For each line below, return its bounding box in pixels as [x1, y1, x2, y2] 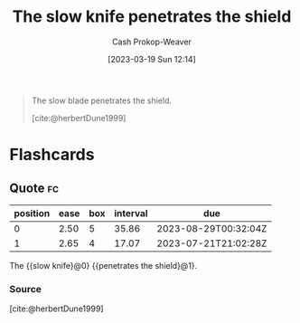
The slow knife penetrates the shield [12, 6, 292, 27]
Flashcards [9, 145, 95, 165]
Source [9, 282, 42, 295]
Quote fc [9, 180, 60, 195]
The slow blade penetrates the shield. [31, 95, 173, 106]
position [14, 206, 51, 219]
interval [114, 206, 148, 219]
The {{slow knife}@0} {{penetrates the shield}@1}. [9, 260, 198, 271]
